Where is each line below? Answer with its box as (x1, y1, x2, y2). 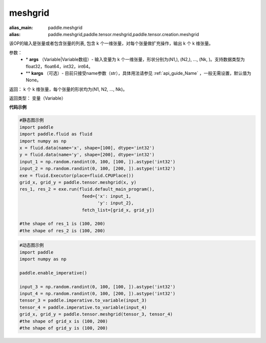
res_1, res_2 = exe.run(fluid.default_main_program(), (19, 186, 155, 192)
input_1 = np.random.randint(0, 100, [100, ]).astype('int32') (19, 159, 176, 165)
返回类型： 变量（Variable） (9, 95, 66, 101)
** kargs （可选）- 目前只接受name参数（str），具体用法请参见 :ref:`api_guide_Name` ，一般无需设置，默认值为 (26, 70, 251, 76)
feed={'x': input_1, (81, 193, 132, 199)
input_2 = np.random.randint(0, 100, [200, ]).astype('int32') (19, 166, 176, 171)
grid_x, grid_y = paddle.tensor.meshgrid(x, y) (19, 179, 136, 185)
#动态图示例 (19, 242, 44, 248)
